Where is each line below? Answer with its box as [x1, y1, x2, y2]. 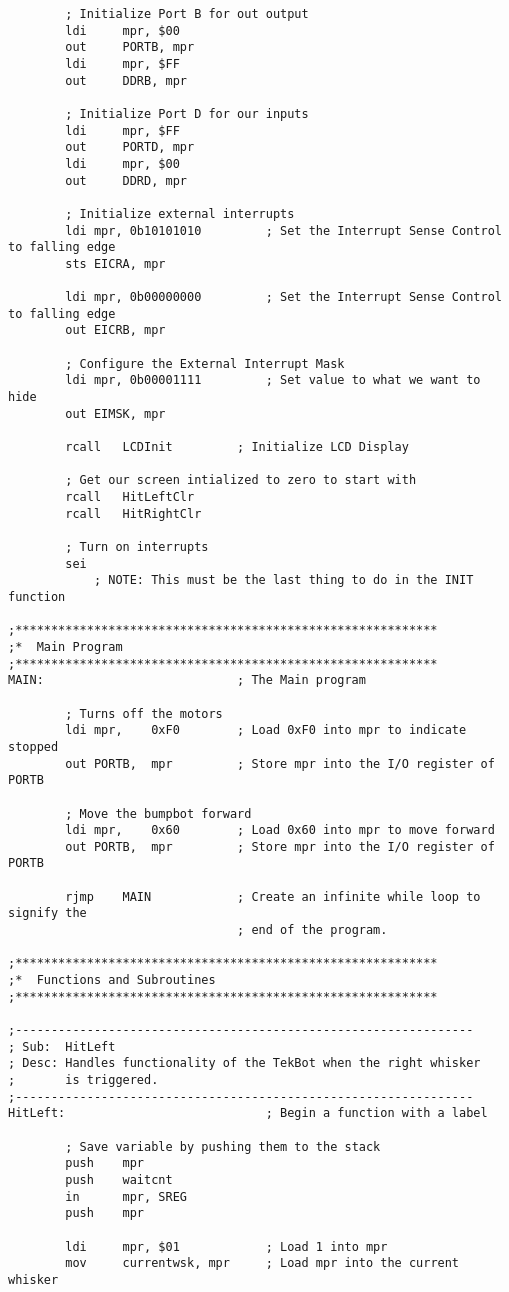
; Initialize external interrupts [65, 206, 295, 221]
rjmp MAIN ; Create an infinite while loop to [65, 889, 481, 904]
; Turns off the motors [65, 706, 223, 721]
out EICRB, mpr [65, 323, 166, 338]
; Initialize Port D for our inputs [65, 106, 309, 121]
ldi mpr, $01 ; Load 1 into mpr [65, 1239, 388, 1254]
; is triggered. [8, 1073, 159, 1087]
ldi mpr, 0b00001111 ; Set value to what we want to [65, 373, 481, 388]
